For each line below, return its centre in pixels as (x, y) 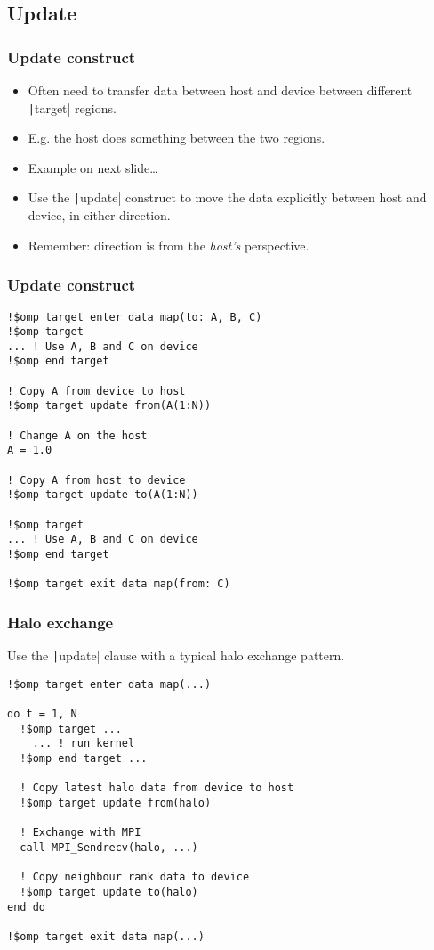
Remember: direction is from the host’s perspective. (169, 245)
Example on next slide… (93, 167)
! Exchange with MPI (80, 833)
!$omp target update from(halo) (116, 803)
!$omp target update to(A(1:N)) (103, 495)
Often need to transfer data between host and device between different (220, 90)
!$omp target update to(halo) (109, 893)
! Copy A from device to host (96, 391)
